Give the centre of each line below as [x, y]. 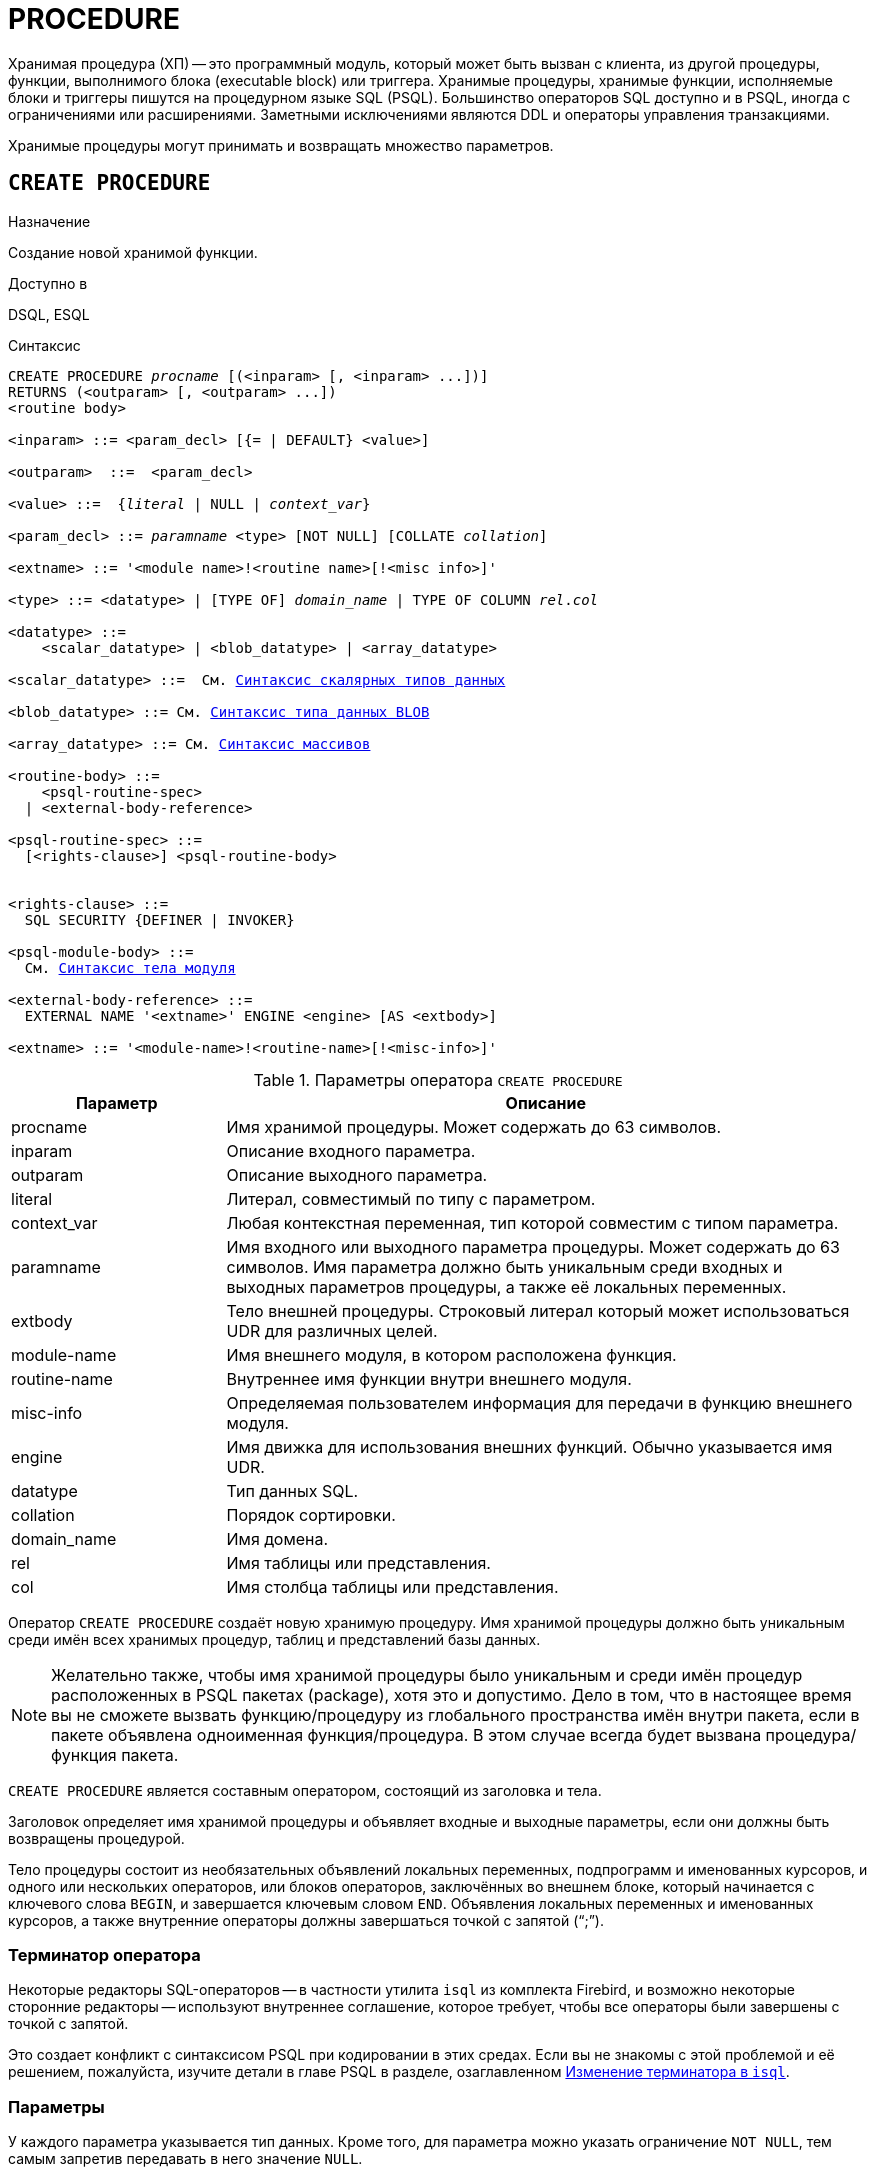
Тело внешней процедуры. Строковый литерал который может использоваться [538, 1310]
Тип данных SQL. [292, 1490]
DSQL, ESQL [49, 314]
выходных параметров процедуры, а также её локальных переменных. [506, 1286]
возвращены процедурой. [96, 1838]
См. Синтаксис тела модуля [130, 967]
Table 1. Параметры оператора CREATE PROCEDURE [438, 1079]
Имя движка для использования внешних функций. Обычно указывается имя [529, 1446]
